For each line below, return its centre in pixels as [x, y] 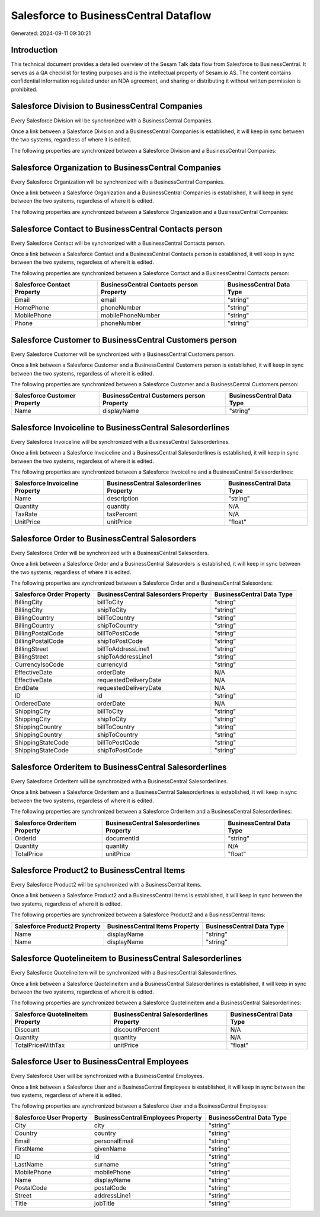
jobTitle [104, 1203]
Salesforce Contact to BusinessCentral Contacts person [116, 229]
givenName [110, 1149]
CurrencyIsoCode [39, 664]
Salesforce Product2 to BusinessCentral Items [98, 870]
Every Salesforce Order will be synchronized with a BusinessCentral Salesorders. [110, 553]
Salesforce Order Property [52, 594]
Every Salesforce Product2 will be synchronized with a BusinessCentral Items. [106, 885]
